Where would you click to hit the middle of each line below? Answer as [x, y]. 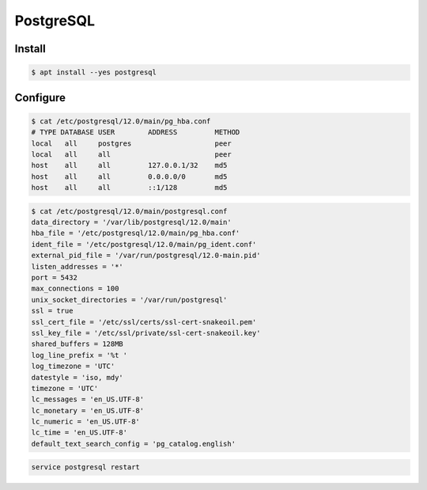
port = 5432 [55, 278]
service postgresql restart [85, 467]
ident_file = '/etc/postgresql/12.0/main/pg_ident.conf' [144, 244]
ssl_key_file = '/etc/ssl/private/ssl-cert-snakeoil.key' [146, 333]
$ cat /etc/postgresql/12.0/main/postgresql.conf [129, 211]
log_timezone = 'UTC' [73, 367]
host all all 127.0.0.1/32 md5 [129, 165]
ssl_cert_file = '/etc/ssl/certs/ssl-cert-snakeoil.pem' [144, 322]
